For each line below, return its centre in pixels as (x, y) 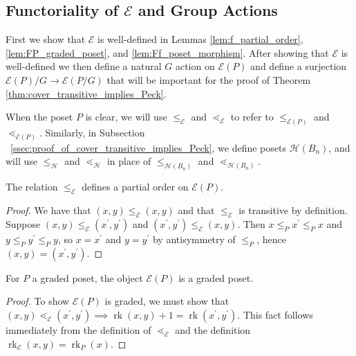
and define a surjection (299, 66)
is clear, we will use (126, 117)
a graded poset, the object (87, 277)
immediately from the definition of (78, 329)
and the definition (213, 329)
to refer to (252, 117)
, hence (272, 239)
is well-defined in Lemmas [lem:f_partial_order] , (200, 39)
